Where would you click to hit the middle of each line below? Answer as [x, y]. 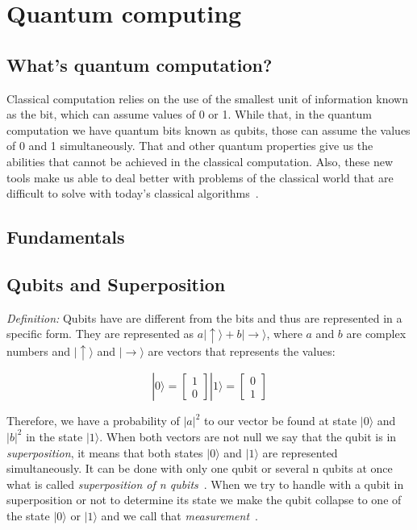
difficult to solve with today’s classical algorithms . [133, 193]
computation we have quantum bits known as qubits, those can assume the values [208, 129]
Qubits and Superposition [116, 284]
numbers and [39, 351]
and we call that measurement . [179, 515]
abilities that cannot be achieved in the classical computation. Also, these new [200, 161]
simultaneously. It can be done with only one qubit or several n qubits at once [200, 468]
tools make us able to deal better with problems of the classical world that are [200, 177]
